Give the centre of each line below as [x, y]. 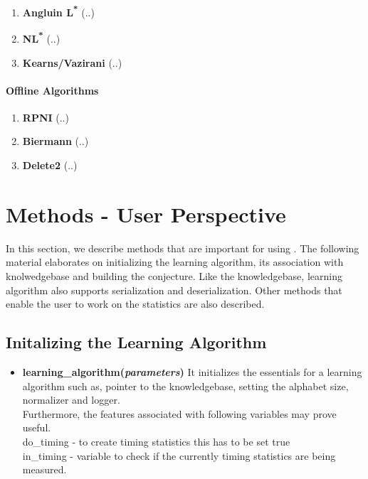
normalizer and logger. [71, 400]
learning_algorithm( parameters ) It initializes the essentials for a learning [192, 371]
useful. [37, 427]
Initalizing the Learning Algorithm [136, 342]
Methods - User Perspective [146, 214]
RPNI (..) [46, 117]
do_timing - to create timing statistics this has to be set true [156, 441]
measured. [44, 469]
